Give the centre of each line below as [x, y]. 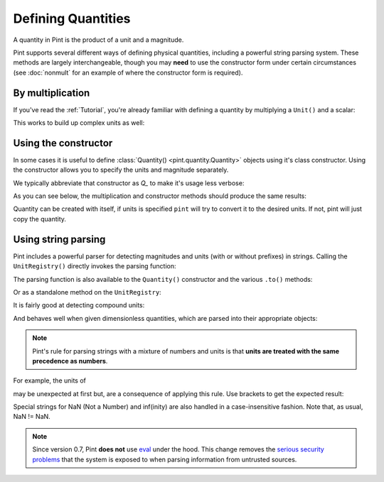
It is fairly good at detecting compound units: [79, 305]
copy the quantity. [40, 219]
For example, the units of [50, 380]
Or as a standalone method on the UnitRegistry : [87, 292]
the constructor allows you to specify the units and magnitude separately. [121, 170]
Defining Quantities [72, 18]
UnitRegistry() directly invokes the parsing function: [95, 266]
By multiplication [52, 93]
